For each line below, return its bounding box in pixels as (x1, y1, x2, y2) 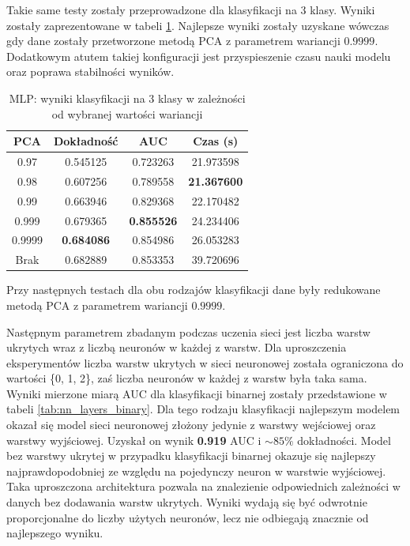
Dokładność (53, 133, 118, 149)
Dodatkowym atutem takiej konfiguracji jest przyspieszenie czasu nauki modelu (6, 47, 391, 64)
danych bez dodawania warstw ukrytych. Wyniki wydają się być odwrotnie (6, 494, 367, 510)
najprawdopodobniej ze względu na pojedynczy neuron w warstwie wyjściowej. (6, 462, 386, 479)
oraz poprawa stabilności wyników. (6, 63, 175, 80)
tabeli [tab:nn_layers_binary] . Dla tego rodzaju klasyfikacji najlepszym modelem (6, 401, 401, 417)
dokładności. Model (297, 431, 391, 448)
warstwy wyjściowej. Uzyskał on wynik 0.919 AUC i (6, 431, 261, 448)
